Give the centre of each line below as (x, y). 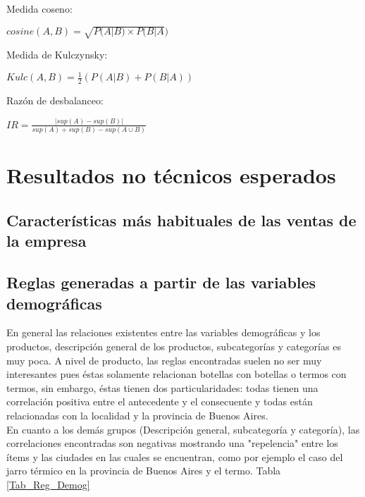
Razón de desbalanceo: (55, 100)
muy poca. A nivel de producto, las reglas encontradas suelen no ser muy (164, 360)
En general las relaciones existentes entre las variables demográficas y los (163, 332)
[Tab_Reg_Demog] (48, 484)
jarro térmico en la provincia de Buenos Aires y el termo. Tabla (144, 471)
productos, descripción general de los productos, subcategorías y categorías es (174, 346)
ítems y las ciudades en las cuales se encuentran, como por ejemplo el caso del (175, 456)
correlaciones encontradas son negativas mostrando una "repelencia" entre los (172, 443)
